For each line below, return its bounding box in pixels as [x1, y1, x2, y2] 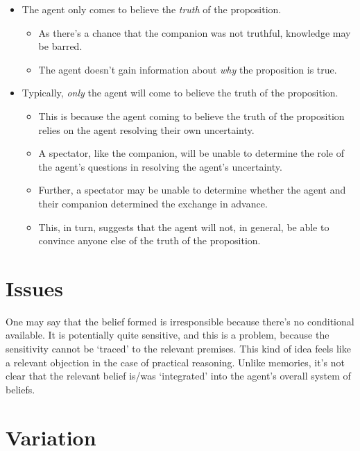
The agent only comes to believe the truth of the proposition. [22, 2, 282, 16]
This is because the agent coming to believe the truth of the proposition [38, 108, 345, 123]
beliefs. [6, 382, 35, 396]
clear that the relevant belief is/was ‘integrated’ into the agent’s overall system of [6, 368, 351, 383]
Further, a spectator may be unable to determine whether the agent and [38, 182, 346, 197]
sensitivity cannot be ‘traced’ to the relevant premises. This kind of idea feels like [6, 341, 351, 356]
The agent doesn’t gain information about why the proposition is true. [38, 62, 337, 76]
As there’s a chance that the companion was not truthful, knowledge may [38, 25, 351, 40]
